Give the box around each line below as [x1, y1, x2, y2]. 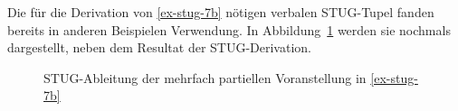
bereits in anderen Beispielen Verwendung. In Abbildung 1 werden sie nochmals [7, 20, 451, 39]
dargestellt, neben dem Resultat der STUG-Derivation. [7, 38, 311, 57]
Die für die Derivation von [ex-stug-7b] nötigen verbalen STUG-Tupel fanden [7, 3, 434, 21]
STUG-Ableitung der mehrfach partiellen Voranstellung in [43, 68, 367, 87]
